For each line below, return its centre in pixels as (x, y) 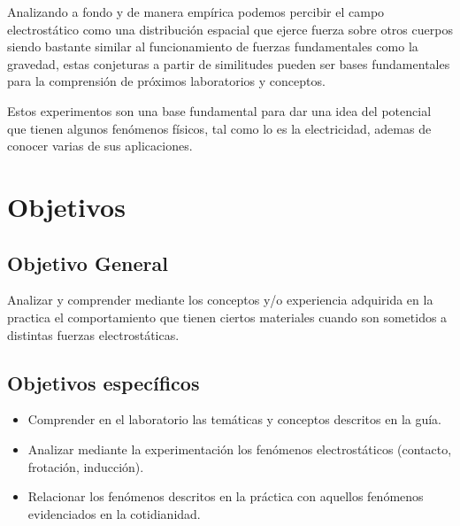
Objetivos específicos (103, 382)
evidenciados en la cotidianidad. (114, 513)
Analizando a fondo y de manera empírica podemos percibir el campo (196, 12)
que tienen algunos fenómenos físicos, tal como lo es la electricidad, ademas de (219, 128)
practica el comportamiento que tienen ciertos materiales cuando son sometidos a (227, 317)
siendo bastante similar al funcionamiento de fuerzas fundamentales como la (213, 46)
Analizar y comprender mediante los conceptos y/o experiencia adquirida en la (220, 300)
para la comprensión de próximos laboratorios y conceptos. (166, 81)
